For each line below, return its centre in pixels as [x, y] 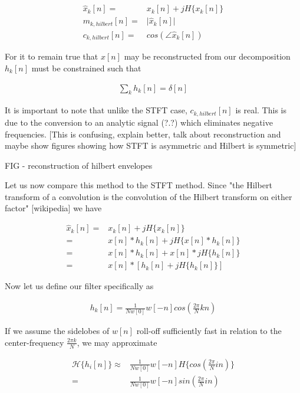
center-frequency [34, 342]
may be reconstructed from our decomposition [207, 56]
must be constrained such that [86, 68]
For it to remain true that [52, 56]
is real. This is [261, 110]
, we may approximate [117, 342]
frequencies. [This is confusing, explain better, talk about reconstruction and [143, 134]
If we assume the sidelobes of [57, 331]
